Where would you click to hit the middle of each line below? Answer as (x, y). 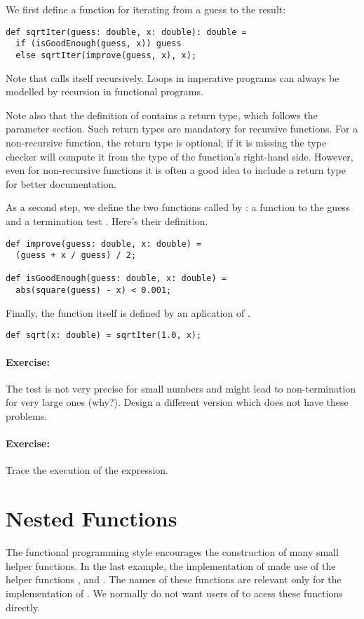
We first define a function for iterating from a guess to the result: (146, 9)
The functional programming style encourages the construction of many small (172, 552)
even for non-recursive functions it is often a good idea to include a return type (176, 170)
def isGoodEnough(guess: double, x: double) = (116, 279)
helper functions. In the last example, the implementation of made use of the (171, 565)
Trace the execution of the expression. (87, 470)
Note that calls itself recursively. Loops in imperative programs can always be (173, 77)
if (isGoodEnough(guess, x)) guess (99, 44)
